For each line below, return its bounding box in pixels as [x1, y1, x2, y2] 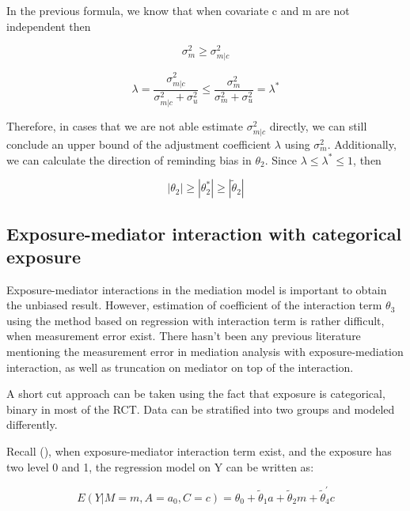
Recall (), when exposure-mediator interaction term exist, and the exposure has [6, 443, 392, 460]
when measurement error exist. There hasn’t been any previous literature [6, 327, 361, 344]
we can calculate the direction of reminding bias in [6, 151, 252, 168]
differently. [6, 416, 58, 433]
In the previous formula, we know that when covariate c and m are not [6, 2, 350, 18]
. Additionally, [327, 135, 397, 152]
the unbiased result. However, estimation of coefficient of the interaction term [6, 297, 382, 313]
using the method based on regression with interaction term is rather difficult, [6, 312, 385, 328]
